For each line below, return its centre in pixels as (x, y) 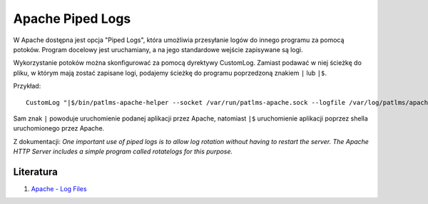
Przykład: (27, 86)
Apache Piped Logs (72, 19)
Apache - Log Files (59, 188)
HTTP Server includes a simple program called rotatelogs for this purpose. (123, 152)
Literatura (36, 172)
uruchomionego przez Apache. (59, 128)
